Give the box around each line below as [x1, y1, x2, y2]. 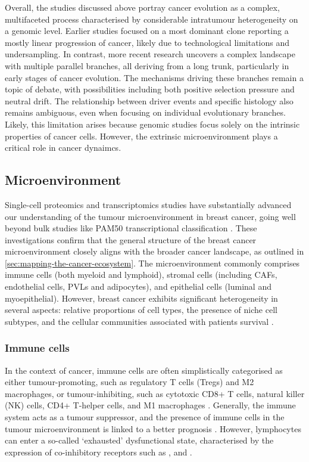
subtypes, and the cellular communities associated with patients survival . [5, 315, 274, 327]
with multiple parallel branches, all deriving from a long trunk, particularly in [5, 59, 289, 72]
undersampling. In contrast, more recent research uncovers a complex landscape [5, 48, 295, 60]
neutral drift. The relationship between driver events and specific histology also [5, 94, 294, 107]
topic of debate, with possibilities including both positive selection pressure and [5, 83, 295, 95]
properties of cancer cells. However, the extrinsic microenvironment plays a [5, 129, 278, 142]
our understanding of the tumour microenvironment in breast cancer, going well [5, 210, 296, 222]
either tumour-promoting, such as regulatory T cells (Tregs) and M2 [5, 376, 254, 388]
